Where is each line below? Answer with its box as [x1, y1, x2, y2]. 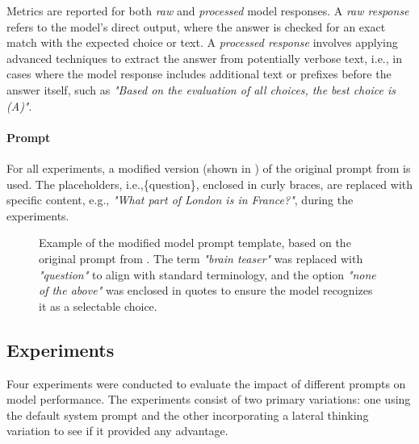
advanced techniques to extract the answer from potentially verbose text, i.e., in [6, 49, 402, 66]
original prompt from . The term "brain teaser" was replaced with [39, 249, 363, 266]
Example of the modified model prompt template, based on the [39, 234, 351, 251]
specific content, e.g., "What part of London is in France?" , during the [6, 191, 354, 208]
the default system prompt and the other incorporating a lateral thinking [6, 406, 369, 423]
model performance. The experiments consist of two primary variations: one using [6, 391, 411, 408]
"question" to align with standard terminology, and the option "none [39, 266, 376, 283]
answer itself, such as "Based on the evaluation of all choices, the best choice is [6, 81, 396, 98]
